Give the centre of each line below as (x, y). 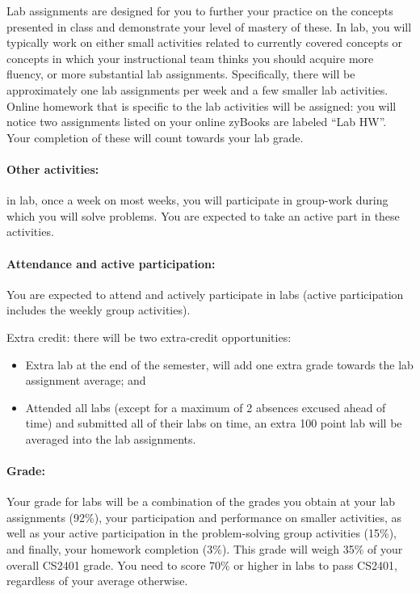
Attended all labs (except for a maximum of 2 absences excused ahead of (206, 407)
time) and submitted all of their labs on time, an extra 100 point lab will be (214, 423)
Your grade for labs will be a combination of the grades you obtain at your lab (201, 501)
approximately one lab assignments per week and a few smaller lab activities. (197, 89)
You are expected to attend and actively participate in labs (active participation (205, 294)
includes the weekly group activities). (99, 310)
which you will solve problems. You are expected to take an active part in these (203, 215)
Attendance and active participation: (111, 263)
